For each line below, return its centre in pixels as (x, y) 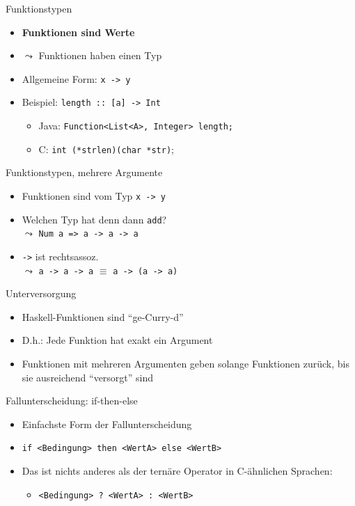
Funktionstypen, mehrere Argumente (84, 172)
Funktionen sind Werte (78, 32)
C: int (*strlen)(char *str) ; (106, 149)
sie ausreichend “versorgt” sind (88, 377)
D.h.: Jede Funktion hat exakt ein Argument (117, 340)
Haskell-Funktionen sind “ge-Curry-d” (103, 316)
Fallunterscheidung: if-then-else (72, 401)
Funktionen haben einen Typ (100, 55)
